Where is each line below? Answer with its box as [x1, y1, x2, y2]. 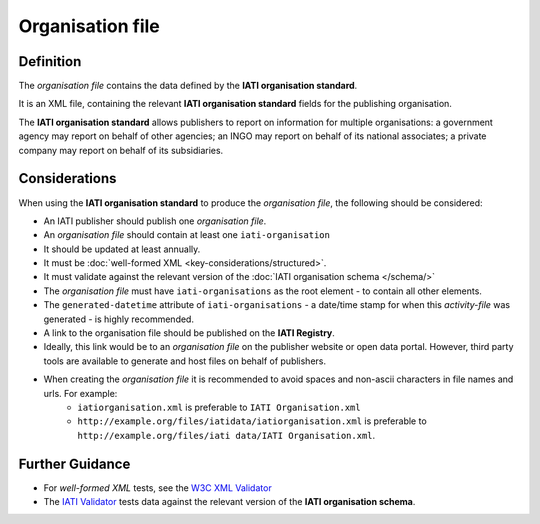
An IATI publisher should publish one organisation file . [43, 215, 267, 227]
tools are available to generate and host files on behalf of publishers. [43, 355, 327, 367]
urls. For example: [43, 387, 118, 399]
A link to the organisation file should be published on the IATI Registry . [43, 327, 335, 339]
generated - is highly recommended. [43, 313, 195, 325]
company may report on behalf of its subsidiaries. [18, 144, 224, 156]
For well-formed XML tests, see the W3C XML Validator [43, 481, 272, 494]
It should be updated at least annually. [43, 243, 201, 255]
